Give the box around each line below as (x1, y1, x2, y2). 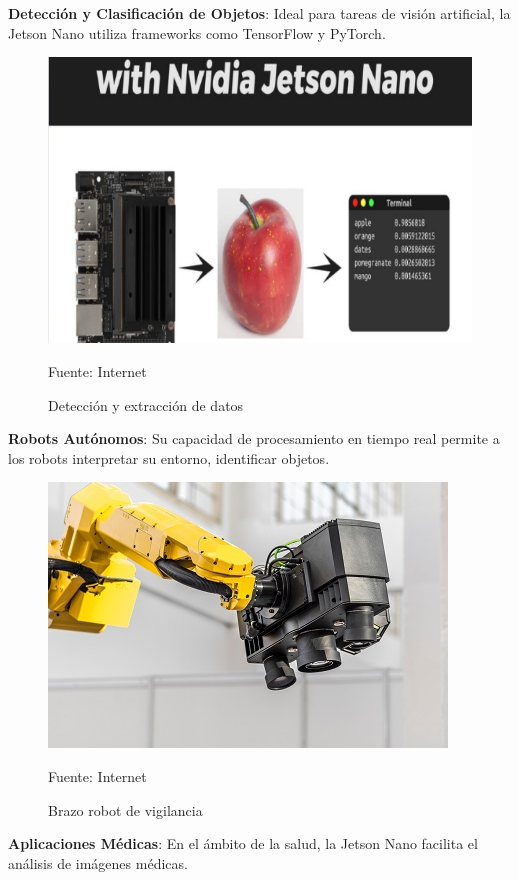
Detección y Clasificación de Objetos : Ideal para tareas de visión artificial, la (8, 3, 511, 23)
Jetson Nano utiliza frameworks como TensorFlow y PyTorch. (8, 22, 386, 43)
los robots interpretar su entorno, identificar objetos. (8, 447, 330, 468)
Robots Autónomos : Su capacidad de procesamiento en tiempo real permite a (8, 428, 500, 449)
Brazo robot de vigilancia (48, 799, 203, 820)
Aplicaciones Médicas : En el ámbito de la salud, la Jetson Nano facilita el (8, 833, 478, 854)
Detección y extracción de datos (48, 394, 244, 415)
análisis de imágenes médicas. (8, 852, 188, 873)
